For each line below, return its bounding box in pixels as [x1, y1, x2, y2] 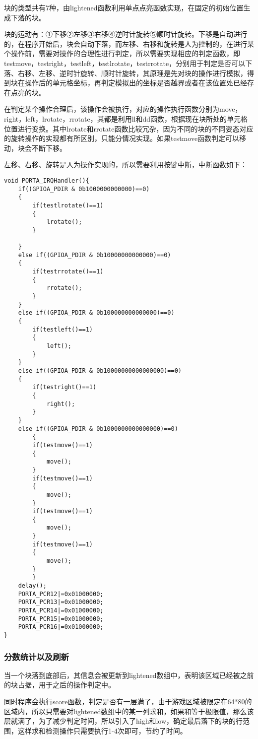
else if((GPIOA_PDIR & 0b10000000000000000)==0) [18, 367, 182, 374]
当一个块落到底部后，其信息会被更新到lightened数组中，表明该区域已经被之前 [4, 670, 254, 680]
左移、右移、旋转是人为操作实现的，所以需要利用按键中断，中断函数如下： [4, 159, 247, 170]
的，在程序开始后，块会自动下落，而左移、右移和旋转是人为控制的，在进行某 [4, 38, 254, 49]
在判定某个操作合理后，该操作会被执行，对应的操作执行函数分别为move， [4, 104, 242, 114]
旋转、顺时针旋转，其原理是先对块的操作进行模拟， [80, 67, 247, 78]
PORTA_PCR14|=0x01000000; [18, 607, 104, 614]
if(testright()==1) [32, 384, 97, 391]
